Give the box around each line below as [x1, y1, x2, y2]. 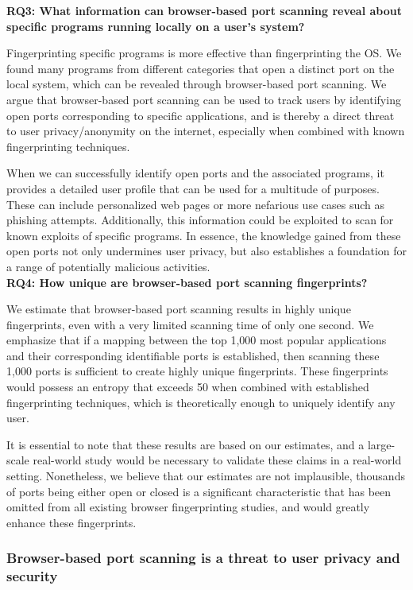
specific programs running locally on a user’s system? [6, 17, 305, 34]
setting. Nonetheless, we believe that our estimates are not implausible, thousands [6, 468, 405, 484]
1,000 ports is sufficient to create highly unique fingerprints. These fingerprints [6, 363, 388, 379]
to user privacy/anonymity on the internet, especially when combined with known [6, 122, 405, 139]
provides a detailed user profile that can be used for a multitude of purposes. [6, 180, 380, 196]
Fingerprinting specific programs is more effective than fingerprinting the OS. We [6, 45, 402, 61]
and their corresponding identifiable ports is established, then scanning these [6, 347, 380, 363]
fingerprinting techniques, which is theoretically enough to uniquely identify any [6, 394, 396, 410]
